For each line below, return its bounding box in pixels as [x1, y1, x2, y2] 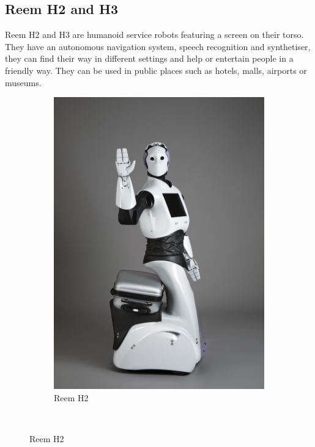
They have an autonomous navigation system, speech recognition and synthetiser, [5, 40, 311, 53]
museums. [5, 76, 42, 89]
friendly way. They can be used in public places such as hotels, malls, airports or [5, 64, 307, 76]
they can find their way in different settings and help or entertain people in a [5, 52, 294, 65]
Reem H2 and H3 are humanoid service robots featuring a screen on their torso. [5, 28, 304, 41]
